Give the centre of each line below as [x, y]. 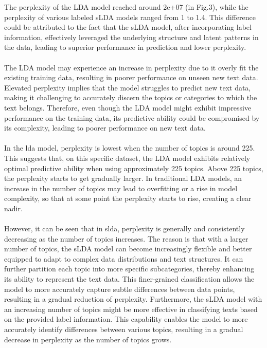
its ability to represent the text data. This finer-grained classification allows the [129, 279]
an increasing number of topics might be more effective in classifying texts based [131, 309]
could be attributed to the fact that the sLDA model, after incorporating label [128, 27]
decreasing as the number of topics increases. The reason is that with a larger [126, 238]
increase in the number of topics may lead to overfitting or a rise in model [121, 188]
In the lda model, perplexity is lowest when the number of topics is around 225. [130, 148]
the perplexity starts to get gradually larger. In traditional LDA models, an [123, 178]
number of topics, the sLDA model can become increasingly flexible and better [128, 249]
